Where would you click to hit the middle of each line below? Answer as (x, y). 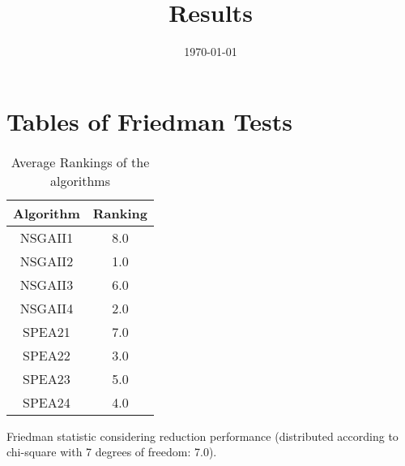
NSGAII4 (47, 308)
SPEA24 (47, 402)
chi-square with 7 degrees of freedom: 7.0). (112, 452)
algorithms (80, 180)
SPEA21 (47, 331)
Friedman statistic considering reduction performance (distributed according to (202, 436)
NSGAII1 (47, 237)
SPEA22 (47, 355)
